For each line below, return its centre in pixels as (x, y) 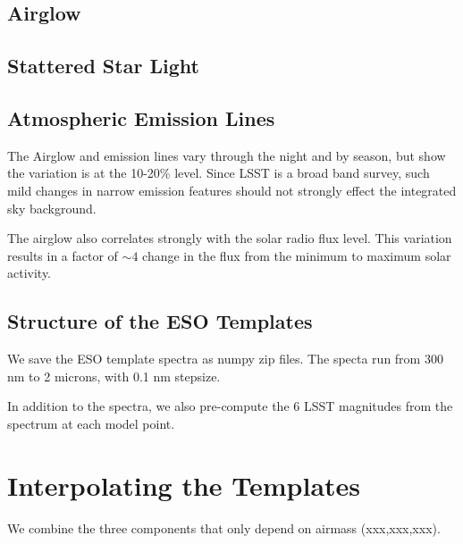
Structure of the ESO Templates (160, 321)
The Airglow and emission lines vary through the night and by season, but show (227, 155)
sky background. (52, 208)
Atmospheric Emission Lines (141, 117)
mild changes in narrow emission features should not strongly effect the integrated (232, 190)
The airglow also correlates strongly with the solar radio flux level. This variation (230, 238)
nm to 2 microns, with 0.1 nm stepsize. (114, 376)
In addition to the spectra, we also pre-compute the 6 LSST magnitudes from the (230, 406)
